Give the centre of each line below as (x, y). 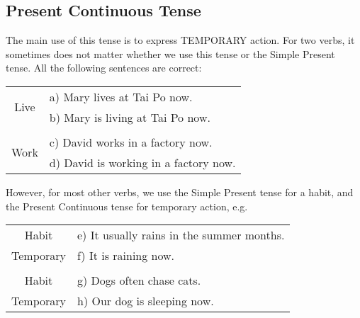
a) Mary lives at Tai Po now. (121, 96)
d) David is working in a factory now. (142, 162)
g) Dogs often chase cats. (139, 280)
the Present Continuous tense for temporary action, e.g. (127, 206)
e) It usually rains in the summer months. (181, 235)
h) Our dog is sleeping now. (146, 301)
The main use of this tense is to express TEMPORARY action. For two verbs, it (180, 40)
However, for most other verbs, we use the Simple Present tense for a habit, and (180, 192)
